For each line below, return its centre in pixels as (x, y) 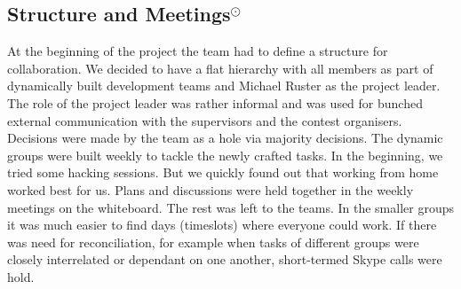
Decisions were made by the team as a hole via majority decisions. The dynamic (225, 138)
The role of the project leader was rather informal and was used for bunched (215, 102)
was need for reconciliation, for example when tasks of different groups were (213, 242)
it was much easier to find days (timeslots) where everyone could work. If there (222, 225)
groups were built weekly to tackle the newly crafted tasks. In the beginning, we (225, 155)
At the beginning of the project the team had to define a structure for (198, 51)
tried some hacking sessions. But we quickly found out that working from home (223, 172)
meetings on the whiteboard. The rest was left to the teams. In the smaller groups (231, 207)
